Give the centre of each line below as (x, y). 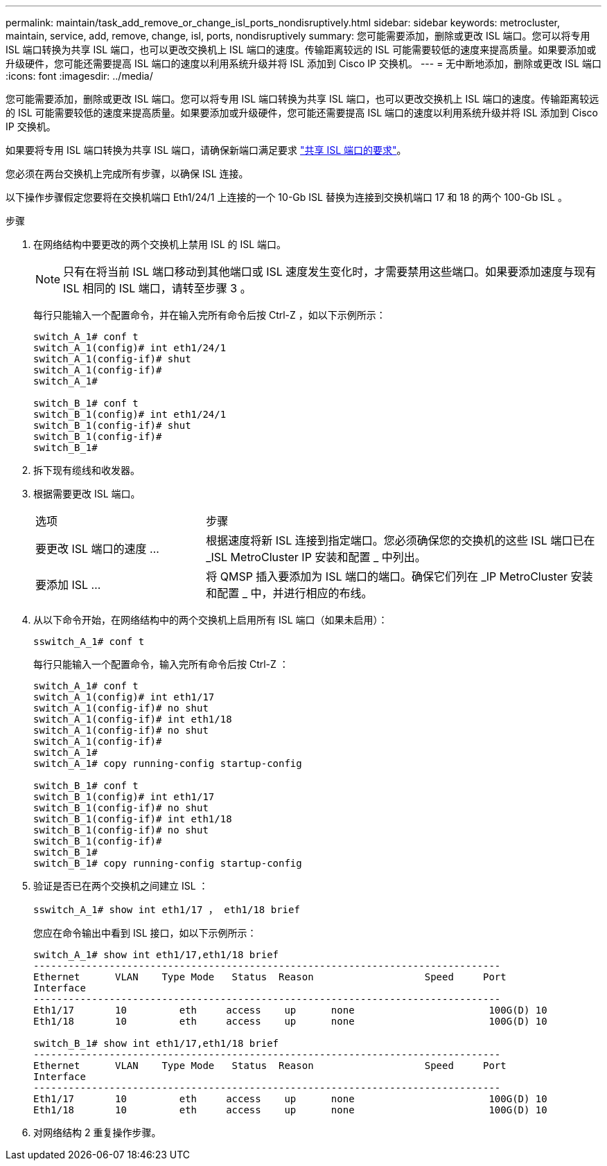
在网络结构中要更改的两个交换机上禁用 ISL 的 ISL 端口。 (160, 244)
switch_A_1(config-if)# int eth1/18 (133, 719)
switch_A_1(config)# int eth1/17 (124, 697)
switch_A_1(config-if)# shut (112, 359)
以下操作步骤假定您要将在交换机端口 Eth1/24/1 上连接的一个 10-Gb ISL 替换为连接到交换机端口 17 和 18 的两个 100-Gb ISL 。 (287, 197)
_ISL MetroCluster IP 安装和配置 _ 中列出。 (316, 557)
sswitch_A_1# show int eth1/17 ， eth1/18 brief (167, 910)
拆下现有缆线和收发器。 (87, 470)
